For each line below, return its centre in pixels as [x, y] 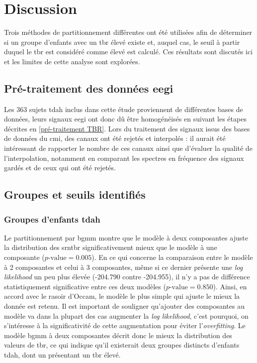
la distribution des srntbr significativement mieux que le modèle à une [111, 247]
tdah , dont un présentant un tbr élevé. [62, 354]
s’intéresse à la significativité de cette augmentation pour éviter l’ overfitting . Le [125, 325]
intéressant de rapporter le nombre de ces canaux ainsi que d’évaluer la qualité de [128, 148]
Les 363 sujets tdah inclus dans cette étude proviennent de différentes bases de [124, 109]
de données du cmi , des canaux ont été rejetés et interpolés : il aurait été [115, 138]
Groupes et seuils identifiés [75, 194]
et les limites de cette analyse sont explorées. [72, 61]
